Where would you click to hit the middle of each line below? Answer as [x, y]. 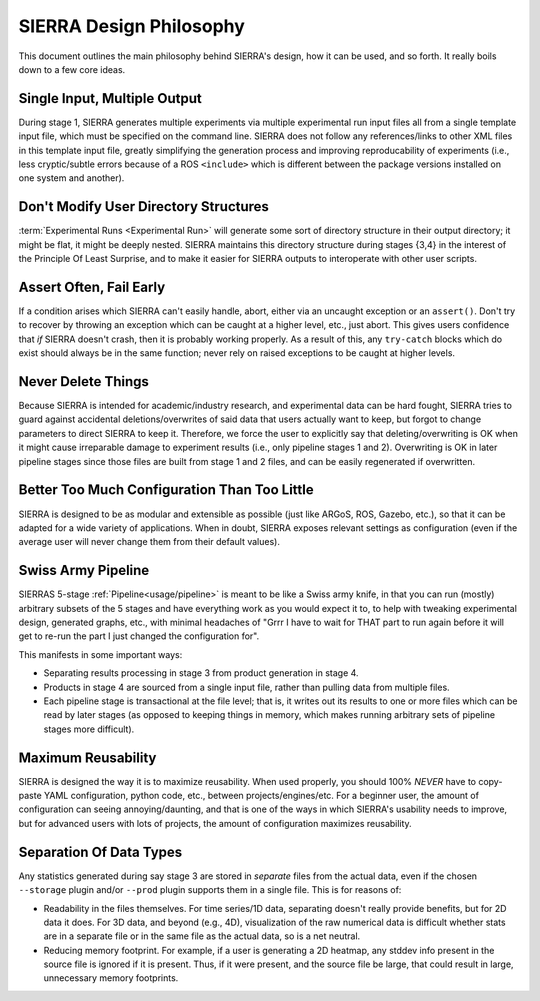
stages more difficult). [89, 729]
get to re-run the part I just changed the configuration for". [139, 636]
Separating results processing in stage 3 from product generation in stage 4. [201, 673]
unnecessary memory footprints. [111, 978]
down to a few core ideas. [72, 69]
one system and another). [71, 178]
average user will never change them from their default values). [149, 542]
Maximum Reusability [87, 757]
